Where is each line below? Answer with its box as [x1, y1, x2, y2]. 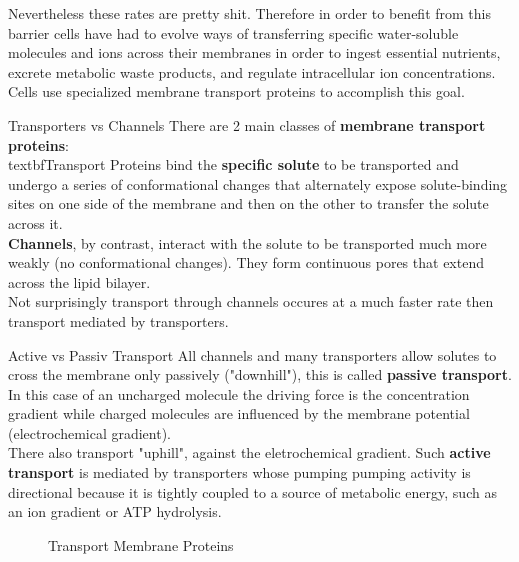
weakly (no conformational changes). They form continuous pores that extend [8, 252, 484, 273]
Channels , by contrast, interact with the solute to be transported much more [8, 232, 487, 253]
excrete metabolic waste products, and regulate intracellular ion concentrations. [8, 61, 496, 82]
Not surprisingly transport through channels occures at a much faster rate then [8, 291, 494, 312]
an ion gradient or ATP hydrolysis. [8, 501, 222, 522]
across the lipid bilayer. [8, 271, 151, 292]
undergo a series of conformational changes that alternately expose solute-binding [8, 173, 508, 194]
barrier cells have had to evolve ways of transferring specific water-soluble [8, 22, 459, 43]
